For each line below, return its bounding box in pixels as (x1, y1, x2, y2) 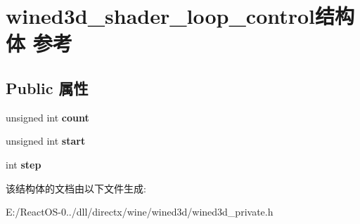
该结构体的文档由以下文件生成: (6, 180, 146, 195)
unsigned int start (6, 133, 86, 148)
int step (6, 157, 41, 171)
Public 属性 (6, 77, 89, 98)
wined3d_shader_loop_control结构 (6, 1, 355, 30)
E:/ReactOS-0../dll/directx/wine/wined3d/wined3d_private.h (6, 204, 274, 219)
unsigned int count (6, 110, 89, 124)
